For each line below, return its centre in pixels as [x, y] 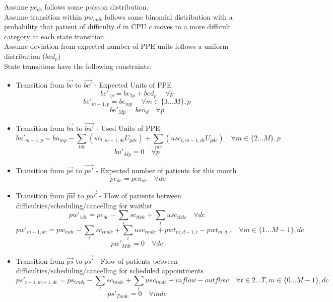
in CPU [135, 26]
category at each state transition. [55, 36]
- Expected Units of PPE [133, 85]
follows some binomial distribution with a [169, 16]
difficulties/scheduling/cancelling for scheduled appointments [110, 271]
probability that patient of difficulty [59, 26]
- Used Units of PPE [128, 128]
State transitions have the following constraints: [78, 66]
